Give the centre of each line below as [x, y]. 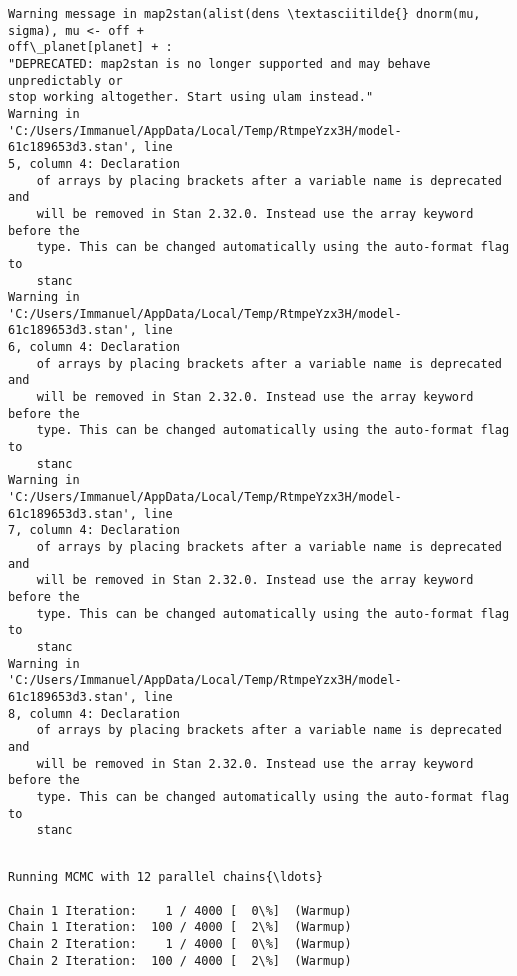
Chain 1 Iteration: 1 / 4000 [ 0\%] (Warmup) [180, 910]
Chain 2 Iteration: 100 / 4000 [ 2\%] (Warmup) [180, 960]
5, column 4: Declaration [94, 163]
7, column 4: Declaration [94, 530]
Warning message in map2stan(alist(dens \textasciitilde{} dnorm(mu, [244, 14]
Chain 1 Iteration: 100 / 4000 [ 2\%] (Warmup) [180, 927]
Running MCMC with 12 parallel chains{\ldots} [165, 877]
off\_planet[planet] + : [90, 47]
